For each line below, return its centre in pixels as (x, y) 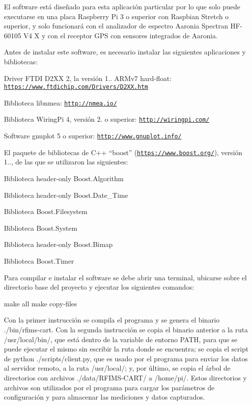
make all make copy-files (41, 303)
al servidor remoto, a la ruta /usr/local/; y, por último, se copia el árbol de (117, 368)
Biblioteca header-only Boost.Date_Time (66, 195)
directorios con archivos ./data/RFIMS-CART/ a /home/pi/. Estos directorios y (126, 377)
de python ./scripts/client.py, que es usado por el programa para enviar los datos (126, 358)
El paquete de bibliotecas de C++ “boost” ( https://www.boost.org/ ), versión (123, 152)
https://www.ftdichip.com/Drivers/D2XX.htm (76, 87)
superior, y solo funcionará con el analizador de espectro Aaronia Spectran (116, 26)
